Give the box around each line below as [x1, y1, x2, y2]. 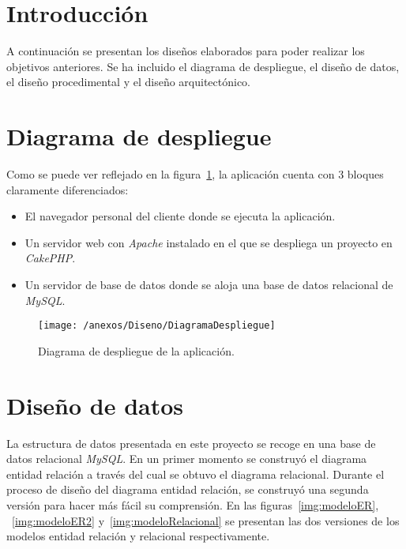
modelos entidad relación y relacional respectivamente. [6, 528, 270, 544]
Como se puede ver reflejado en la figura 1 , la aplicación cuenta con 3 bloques [6, 166, 384, 182]
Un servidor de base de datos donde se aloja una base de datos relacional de [24, 276, 393, 292]
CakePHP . [24, 250, 76, 266]
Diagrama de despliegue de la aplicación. [38, 342, 235, 359]
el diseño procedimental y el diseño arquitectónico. [6, 73, 251, 90]
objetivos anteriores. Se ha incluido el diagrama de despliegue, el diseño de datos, [6, 58, 400, 74]
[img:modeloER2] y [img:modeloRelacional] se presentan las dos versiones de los [12, 512, 400, 528]
